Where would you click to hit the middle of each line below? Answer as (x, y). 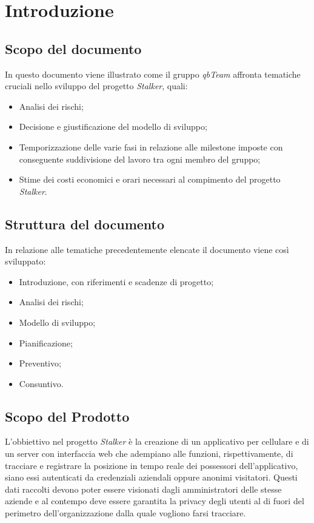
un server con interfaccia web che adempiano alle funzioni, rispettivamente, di (149, 454)
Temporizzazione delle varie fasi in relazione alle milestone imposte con (151, 147)
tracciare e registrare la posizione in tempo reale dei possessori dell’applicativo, (152, 465)
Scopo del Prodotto (67, 416)
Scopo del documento (73, 48)
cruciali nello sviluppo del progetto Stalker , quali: (96, 86)
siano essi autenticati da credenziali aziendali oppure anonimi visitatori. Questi (151, 477)
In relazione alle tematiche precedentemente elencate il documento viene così (147, 249)
